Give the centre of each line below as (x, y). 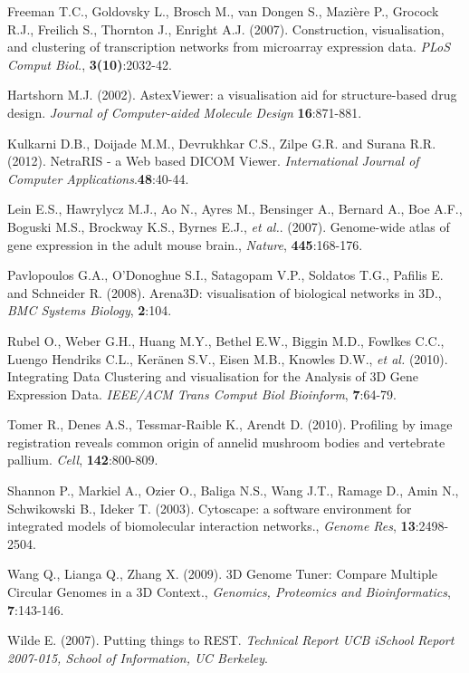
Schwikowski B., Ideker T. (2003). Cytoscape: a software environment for (210, 508)
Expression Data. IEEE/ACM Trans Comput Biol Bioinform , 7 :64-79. (202, 394)
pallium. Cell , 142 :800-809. (83, 460)
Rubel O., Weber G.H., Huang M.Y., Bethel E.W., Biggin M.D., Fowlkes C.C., (226, 340)
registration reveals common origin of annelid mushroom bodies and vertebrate (226, 442)
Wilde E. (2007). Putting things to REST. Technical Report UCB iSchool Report (231, 640)
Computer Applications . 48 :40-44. (98, 178)
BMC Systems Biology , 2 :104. (90, 310)
